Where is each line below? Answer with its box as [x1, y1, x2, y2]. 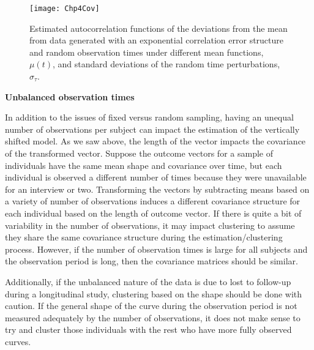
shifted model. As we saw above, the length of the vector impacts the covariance [5, 135, 306, 147]
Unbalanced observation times [5, 90, 135, 103]
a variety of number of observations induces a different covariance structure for [5, 195, 301, 207]
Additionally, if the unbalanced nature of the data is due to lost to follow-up [5, 275, 291, 288]
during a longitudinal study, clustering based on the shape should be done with [5, 287, 302, 300]
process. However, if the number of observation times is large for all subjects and [5, 242, 308, 255]
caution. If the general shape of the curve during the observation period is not [5, 299, 297, 312]
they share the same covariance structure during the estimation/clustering [5, 231, 283, 244]
